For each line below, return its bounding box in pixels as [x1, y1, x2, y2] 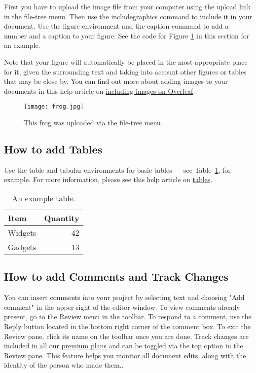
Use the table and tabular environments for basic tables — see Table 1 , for [4, 164, 231, 175]
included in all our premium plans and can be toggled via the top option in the [4, 340, 243, 351]
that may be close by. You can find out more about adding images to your [4, 76, 228, 86]
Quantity [44, 212, 79, 224]
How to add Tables [4, 141, 103, 156]
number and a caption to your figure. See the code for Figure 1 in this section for [4, 30, 250, 40]
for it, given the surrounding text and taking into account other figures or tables [4, 66, 247, 76]
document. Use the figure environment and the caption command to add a [4, 21, 229, 31]
